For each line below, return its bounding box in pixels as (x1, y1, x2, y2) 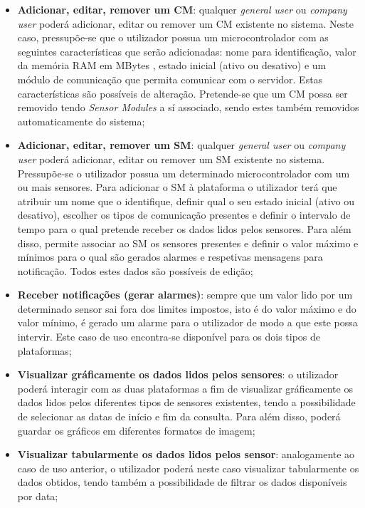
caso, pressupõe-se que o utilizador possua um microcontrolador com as (17, 30, 329, 45)
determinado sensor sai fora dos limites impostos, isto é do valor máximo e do (17, 301, 356, 316)
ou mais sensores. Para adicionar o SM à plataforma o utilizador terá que (17, 180, 337, 195)
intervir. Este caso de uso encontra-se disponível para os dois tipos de (17, 329, 321, 344)
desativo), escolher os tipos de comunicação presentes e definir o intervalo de (17, 207, 351, 222)
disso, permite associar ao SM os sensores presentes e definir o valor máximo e (17, 235, 359, 250)
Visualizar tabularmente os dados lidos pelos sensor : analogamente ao (17, 447, 355, 462)
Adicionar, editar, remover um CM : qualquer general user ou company (17, 2, 347, 16)
